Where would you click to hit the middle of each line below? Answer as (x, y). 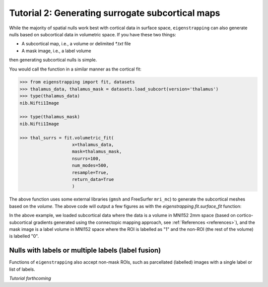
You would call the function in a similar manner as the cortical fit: (75, 69)
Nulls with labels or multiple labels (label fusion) (85, 251)
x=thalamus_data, (93, 145)
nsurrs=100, (87, 158)
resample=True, (91, 172)
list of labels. (22, 269)
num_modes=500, (91, 166)
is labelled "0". (24, 236)
